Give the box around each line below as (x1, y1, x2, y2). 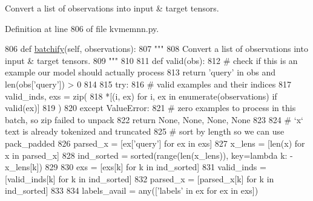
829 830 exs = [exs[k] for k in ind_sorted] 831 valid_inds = (45, 161, 266, 173)
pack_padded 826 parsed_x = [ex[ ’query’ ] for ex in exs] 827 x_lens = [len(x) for (5, 136, 305, 149)
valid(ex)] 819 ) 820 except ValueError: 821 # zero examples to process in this (5, 101, 296, 114)
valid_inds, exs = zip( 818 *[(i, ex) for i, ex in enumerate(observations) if (5, 89, 277, 102)
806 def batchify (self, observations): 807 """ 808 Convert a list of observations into (5, 42, 308, 55)
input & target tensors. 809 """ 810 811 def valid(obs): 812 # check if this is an (5, 54, 298, 66)
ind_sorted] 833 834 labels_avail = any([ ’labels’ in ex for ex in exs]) (5, 184, 259, 197)
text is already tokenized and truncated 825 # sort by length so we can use (5, 125, 285, 138)
